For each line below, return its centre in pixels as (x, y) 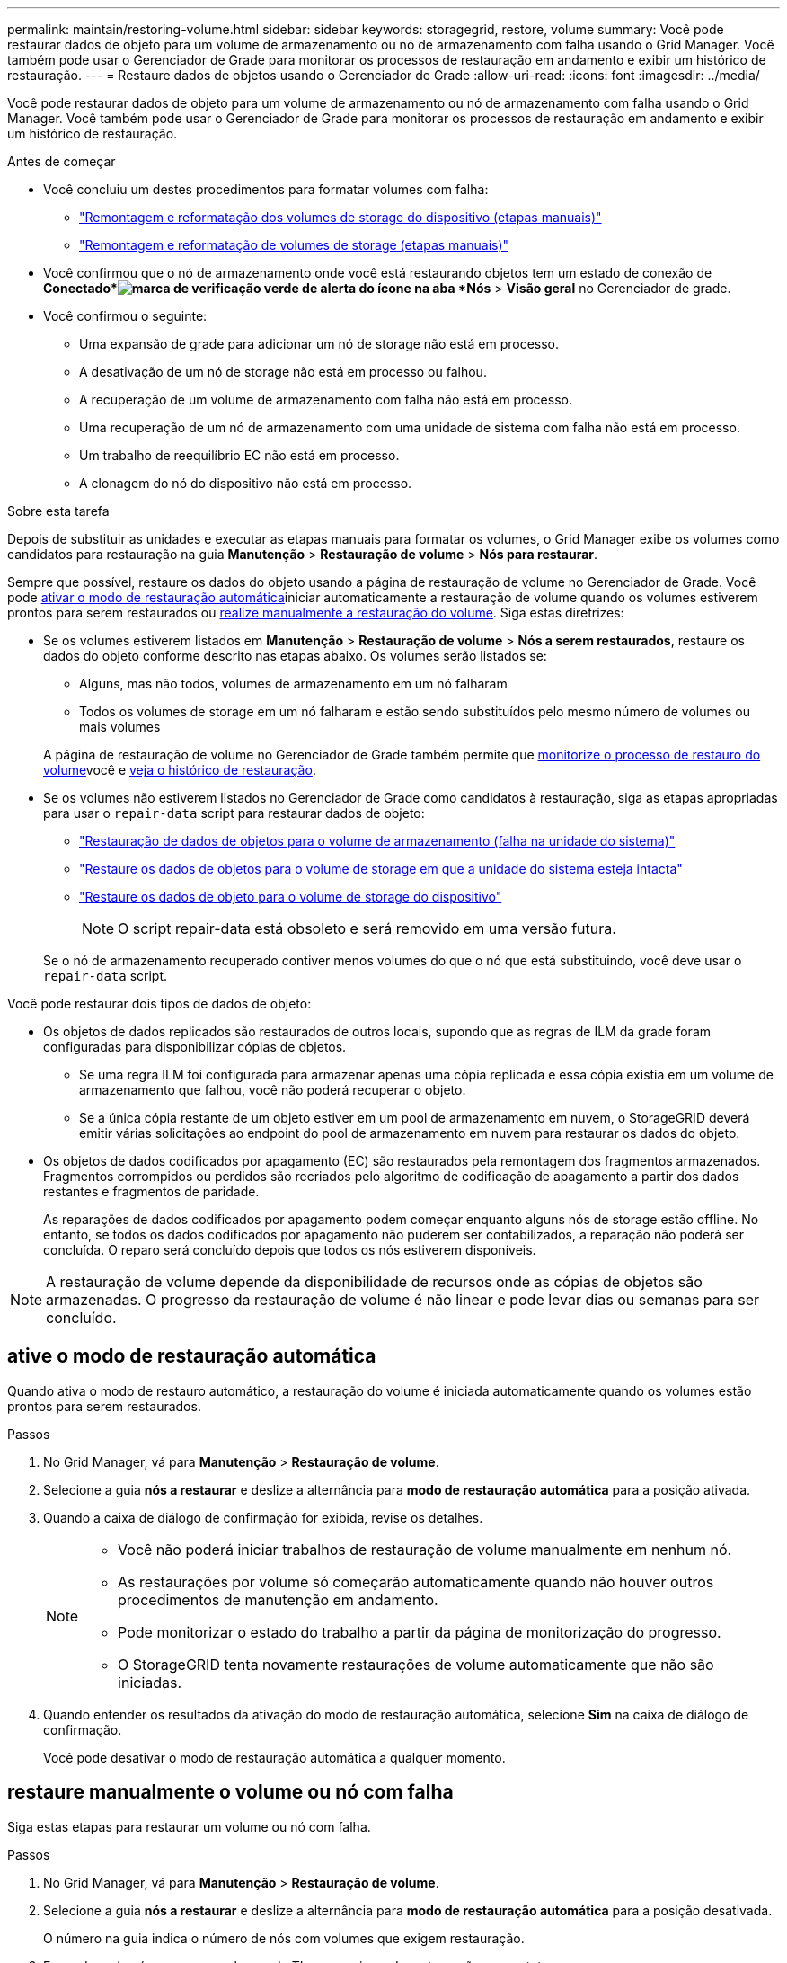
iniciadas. (150, 1682)
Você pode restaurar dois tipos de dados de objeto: (159, 1004)
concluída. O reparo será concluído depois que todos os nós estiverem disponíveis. (290, 1250)
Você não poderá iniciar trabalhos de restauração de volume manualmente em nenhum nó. (425, 1549)
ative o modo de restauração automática (192, 1356)
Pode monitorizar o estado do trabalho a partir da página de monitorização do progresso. (420, 1632)
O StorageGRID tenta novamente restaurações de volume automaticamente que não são (416, 1664)
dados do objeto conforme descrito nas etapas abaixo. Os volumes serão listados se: (295, 656)
